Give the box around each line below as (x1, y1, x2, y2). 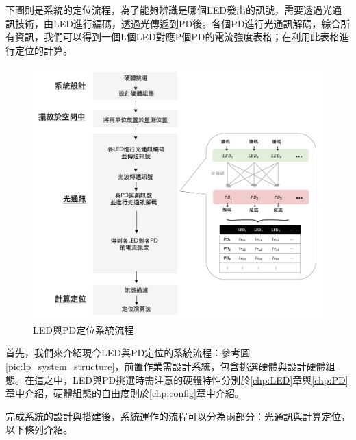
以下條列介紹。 (5, 422, 73, 437)
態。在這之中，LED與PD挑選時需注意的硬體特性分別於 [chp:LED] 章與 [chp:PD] (5, 372, 348, 387)
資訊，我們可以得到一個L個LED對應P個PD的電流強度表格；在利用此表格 (14, 29, 340, 44)
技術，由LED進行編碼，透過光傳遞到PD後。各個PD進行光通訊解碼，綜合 (14, 16, 341, 30)
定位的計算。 (14, 42, 73, 57)
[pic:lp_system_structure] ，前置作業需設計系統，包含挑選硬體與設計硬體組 (5, 358, 335, 373)
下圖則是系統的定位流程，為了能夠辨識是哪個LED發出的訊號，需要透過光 (5, 3, 332, 16)
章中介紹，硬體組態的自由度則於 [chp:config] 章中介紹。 (5, 386, 244, 400)
